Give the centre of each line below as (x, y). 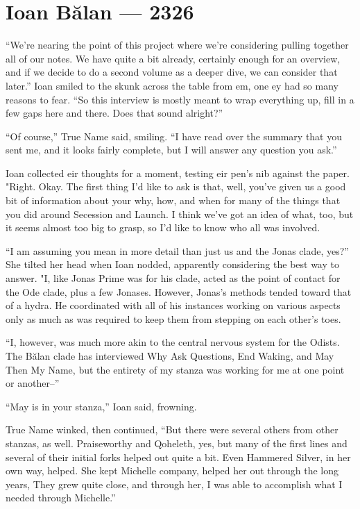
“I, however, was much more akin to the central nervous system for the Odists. (173, 342)
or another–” (33, 383)
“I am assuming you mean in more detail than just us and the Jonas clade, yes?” (177, 250)
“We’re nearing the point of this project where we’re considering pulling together (177, 45)
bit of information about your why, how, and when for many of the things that (173, 200)
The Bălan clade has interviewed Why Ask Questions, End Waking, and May (170, 356)
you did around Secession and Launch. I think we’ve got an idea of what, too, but (180, 214)
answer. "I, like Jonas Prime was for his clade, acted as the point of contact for (173, 278)
